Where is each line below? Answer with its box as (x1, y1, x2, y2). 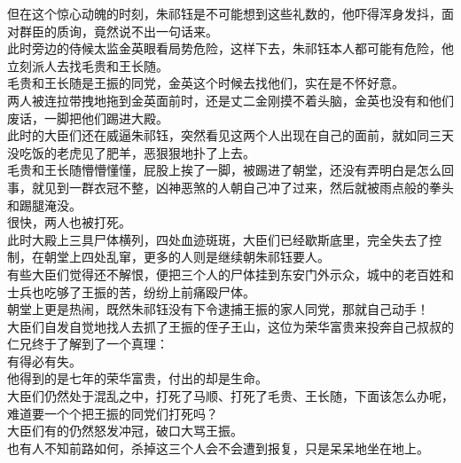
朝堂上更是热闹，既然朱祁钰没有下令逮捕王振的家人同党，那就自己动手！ (7, 300, 429, 318)
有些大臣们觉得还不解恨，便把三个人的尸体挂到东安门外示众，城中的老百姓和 (7, 264, 454, 283)
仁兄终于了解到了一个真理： (7, 334, 168, 353)
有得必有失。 (7, 351, 82, 370)
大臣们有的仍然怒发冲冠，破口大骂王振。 (7, 421, 243, 440)
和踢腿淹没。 (7, 195, 82, 214)
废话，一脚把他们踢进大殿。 (7, 108, 168, 127)
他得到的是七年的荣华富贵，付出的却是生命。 (7, 369, 268, 388)
